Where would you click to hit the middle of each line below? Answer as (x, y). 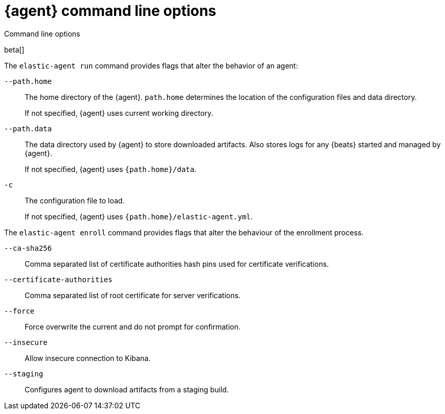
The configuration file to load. (75, 200)
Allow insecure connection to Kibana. (88, 358)
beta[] (14, 49)
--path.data (28, 128)
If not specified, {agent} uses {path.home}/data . (111, 169)
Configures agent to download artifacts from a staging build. (127, 389)
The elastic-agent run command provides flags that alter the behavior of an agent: (151, 65)
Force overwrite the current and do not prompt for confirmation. (133, 326)
